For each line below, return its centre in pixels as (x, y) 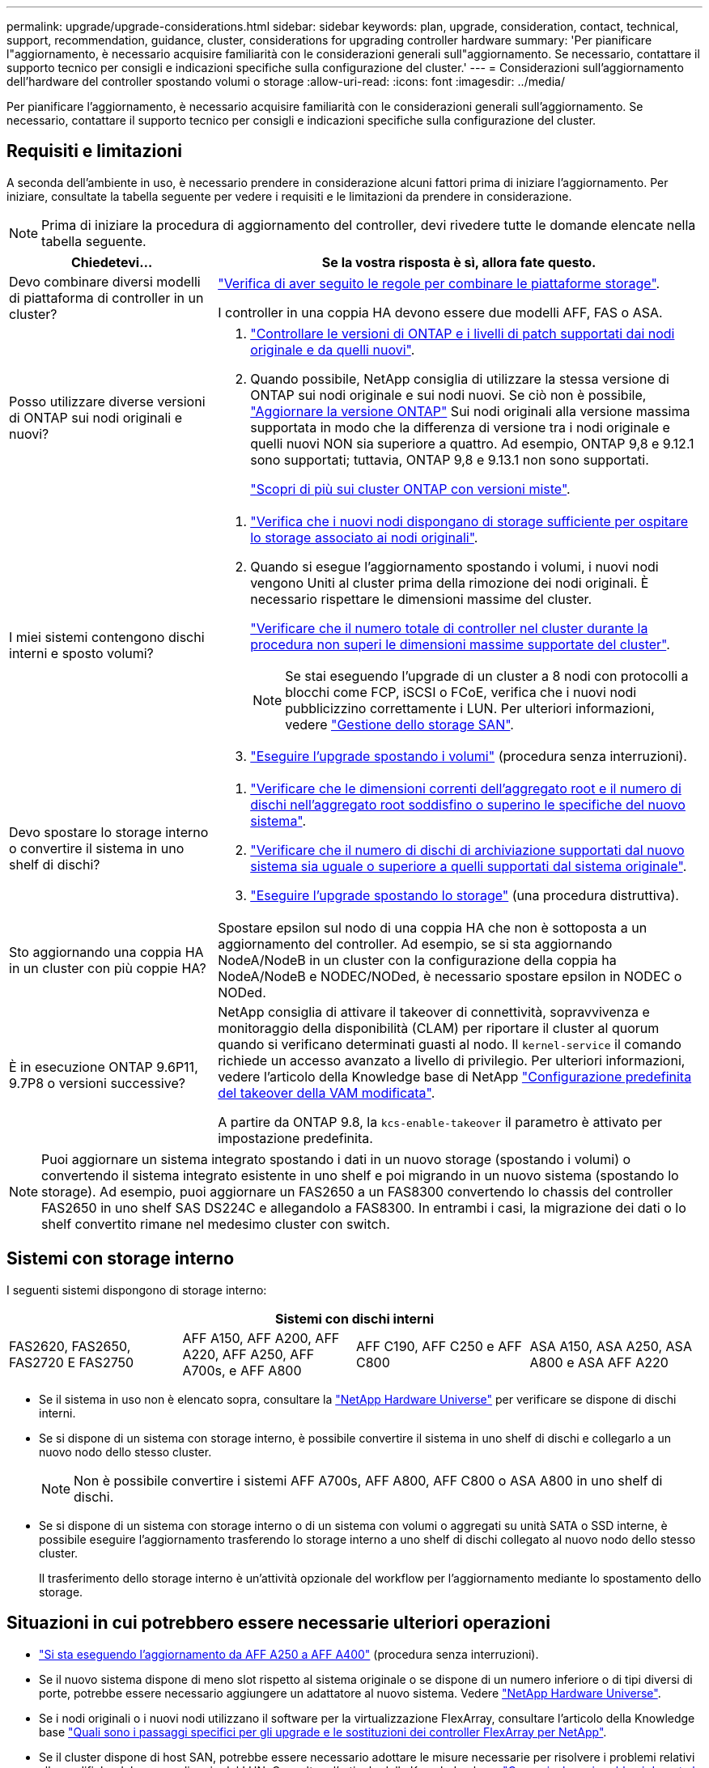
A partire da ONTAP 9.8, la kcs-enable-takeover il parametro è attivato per (440, 1122)
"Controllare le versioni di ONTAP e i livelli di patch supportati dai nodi (463, 333)
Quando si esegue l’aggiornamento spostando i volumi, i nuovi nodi (454, 566)
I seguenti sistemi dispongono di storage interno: (137, 1290)
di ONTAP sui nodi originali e (96, 417)
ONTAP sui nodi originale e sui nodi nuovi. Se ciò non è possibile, (448, 395)
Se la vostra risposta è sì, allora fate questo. (459, 262)
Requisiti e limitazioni (94, 151)
